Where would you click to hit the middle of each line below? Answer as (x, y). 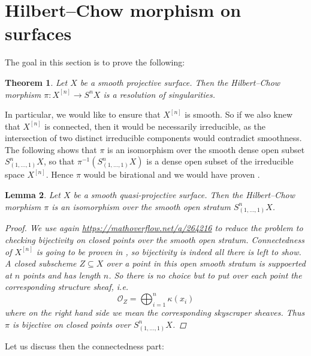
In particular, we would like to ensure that (83, 114)
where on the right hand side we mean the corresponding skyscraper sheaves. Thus (155, 312)
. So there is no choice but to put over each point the (205, 275)
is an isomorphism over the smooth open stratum (141, 206)
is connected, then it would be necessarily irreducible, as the (155, 126)
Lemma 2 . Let (33, 195)
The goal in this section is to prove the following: (95, 62)
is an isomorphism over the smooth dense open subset (206, 149)
